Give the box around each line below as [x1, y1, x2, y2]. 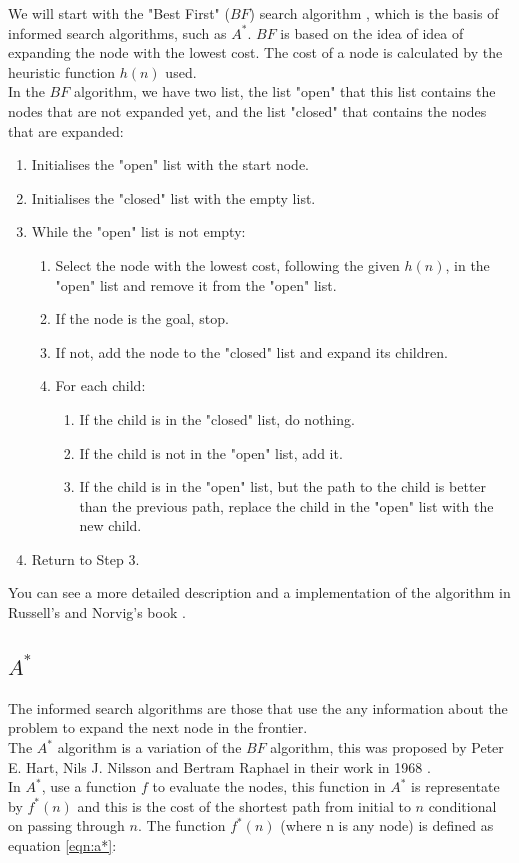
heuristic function [8, 61, 116, 82]
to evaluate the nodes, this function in [152, 776, 386, 797]
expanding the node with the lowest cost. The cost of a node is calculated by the [8, 42, 503, 63]
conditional [428, 795, 497, 816]
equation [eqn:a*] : [8, 835, 117, 856]
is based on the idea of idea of [280, 22, 464, 43]
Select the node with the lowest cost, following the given [55, 254, 400, 275]
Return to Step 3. [31, 548, 140, 569]
